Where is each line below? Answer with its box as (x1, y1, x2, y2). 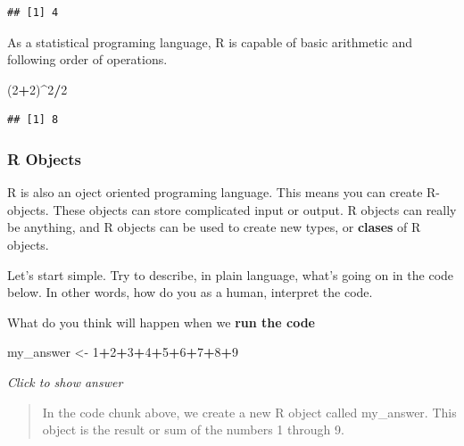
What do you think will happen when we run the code (7, 312, 315, 331)
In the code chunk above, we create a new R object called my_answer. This (42, 402, 457, 421)
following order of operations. (7, 50, 168, 69)
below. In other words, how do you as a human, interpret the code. (7, 283, 373, 301)
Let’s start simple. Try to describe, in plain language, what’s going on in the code (7, 265, 454, 284)
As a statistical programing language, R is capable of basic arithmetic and (7, 32, 413, 51)
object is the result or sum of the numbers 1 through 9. (42, 420, 344, 439)
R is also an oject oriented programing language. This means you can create (7, 183, 423, 202)
